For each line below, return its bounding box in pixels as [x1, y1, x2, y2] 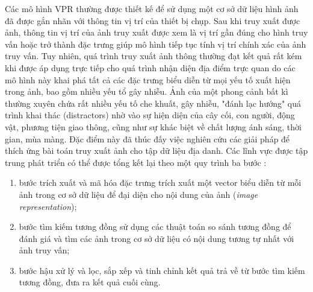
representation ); [19, 200, 77, 212]
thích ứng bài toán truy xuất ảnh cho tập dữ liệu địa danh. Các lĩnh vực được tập [5, 144, 308, 157]
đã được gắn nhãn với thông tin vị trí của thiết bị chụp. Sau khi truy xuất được [5, 14, 300, 27]
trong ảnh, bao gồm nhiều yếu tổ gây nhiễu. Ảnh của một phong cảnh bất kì [5, 85, 288, 98]
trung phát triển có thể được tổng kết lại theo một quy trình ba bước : [5, 156, 267, 168]
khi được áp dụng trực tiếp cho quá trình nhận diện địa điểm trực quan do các [5, 61, 296, 74]
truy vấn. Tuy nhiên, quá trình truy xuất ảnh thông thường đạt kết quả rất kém [5, 49, 302, 62]
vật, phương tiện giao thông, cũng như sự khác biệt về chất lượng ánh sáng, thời [5, 120, 302, 133]
